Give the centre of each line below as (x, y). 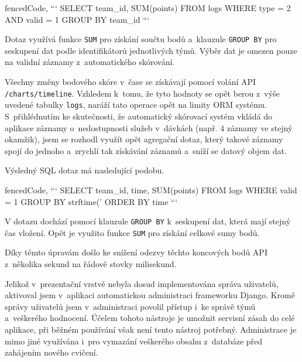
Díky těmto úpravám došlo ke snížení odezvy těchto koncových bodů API (136, 252)
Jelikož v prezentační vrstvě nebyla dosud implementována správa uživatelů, (142, 283)
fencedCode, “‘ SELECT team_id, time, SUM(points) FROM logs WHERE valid (151, 189)
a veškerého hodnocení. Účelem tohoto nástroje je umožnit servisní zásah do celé (150, 318)
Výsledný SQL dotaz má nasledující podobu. (85, 170)
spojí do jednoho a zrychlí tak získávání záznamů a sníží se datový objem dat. (146, 150)
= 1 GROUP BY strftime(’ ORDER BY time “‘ (91, 201)
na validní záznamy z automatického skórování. (90, 62)
